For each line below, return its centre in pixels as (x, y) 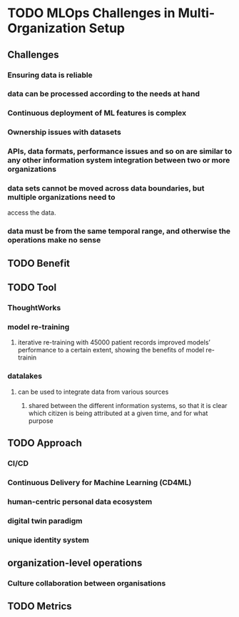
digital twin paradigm (45, 521)
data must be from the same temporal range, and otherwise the (119, 231)
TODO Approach (45, 443)
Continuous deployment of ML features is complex (97, 113)
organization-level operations (75, 563)
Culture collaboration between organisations (87, 583)
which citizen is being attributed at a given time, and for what (118, 413)
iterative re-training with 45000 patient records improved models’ (114, 342)
